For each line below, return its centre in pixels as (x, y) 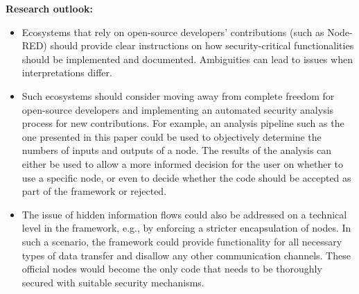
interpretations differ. (67, 72)
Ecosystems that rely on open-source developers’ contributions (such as (173, 32)
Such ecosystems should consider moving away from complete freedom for (178, 95)
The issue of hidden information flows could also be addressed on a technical (184, 214)
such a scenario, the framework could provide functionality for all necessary (182, 241)
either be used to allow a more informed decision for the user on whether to (183, 163)
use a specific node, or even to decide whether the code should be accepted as (186, 177)
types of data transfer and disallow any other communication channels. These (186, 255)
